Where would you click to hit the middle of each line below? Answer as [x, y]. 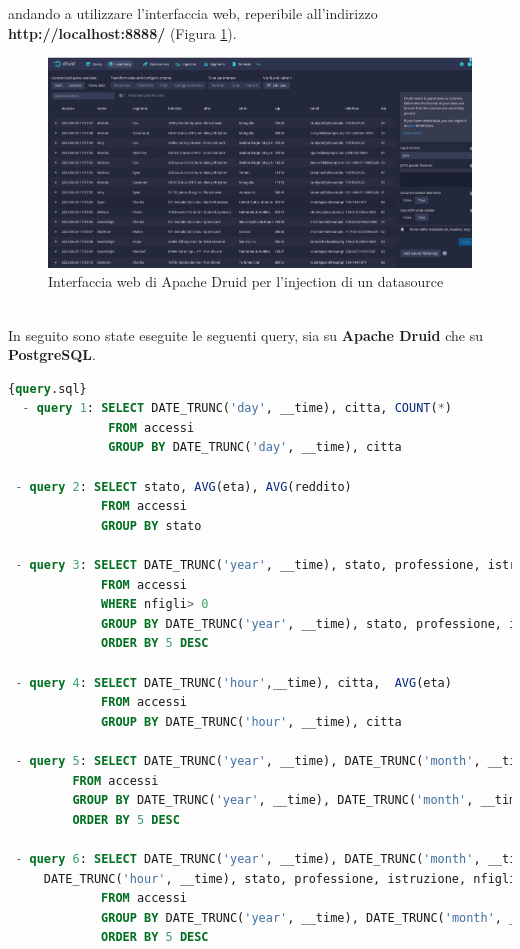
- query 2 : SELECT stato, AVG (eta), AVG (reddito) [183, 486]
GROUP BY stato [151, 525]
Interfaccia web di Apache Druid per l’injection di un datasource [246, 281]
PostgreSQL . [52, 354]
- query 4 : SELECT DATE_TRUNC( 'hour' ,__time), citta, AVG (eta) [233, 682]
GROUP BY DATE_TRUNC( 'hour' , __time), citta [251, 721]
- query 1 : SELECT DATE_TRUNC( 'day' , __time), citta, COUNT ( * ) [237, 408]
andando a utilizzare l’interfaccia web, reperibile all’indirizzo [193, 13]
